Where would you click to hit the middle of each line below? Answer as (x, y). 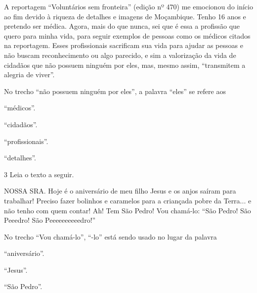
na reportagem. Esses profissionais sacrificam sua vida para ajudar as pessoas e (124, 45)
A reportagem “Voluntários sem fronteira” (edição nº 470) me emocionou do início (128, 6)
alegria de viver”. (29, 74)
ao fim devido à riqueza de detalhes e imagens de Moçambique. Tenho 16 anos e (125, 16)
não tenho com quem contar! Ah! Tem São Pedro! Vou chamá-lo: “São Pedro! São (128, 210)
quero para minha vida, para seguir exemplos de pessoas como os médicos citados (127, 35)
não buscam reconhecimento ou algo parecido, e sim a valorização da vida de (120, 55)
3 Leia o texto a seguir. (39, 174)
